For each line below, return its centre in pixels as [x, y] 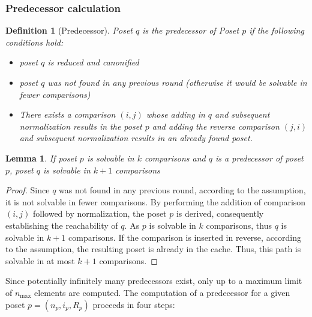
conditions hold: [34, 42]
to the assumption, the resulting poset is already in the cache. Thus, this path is [153, 249]
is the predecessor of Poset [191, 30]
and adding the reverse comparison [216, 126]
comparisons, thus [239, 225]
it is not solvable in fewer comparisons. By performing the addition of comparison [156, 201]
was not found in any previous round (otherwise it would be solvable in [177, 82]
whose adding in [175, 114]
